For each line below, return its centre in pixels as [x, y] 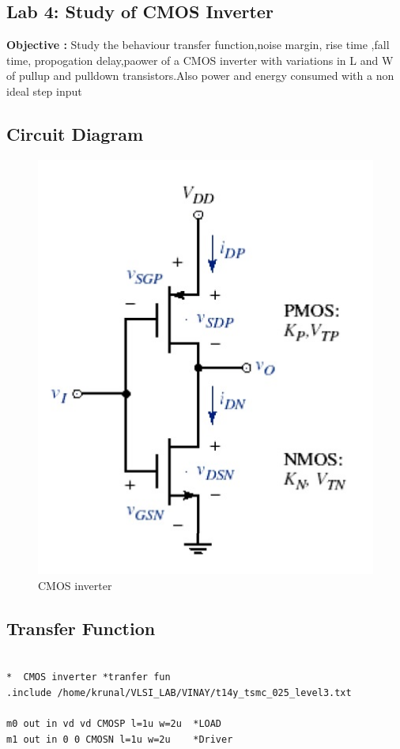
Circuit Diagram [75, 133]
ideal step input [44, 91]
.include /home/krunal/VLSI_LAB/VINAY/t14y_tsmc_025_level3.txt [179, 692]
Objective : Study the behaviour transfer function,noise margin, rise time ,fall [198, 45]
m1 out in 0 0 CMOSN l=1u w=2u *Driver [120, 739]
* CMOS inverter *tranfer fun [89, 677]
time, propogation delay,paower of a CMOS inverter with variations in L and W [200, 60]
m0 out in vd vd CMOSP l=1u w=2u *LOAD [114, 724]
